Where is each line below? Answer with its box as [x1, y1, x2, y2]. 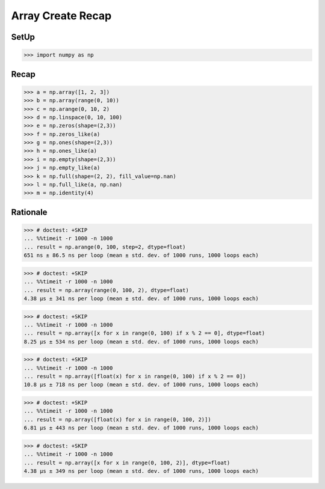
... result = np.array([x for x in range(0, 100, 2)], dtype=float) [23, 459, 231, 466]
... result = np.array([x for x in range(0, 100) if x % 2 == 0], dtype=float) [23, 330, 265, 337]
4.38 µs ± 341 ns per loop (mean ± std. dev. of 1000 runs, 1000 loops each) [23, 295, 259, 302]
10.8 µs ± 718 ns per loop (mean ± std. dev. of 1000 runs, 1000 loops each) [23, 381, 259, 388]
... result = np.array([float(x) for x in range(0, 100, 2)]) [23, 416, 211, 423]
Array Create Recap [11, 9, 112, 22]
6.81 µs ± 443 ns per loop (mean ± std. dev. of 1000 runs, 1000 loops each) [23, 425, 259, 431]
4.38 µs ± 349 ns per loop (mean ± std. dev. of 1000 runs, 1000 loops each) [23, 467, 259, 475]
